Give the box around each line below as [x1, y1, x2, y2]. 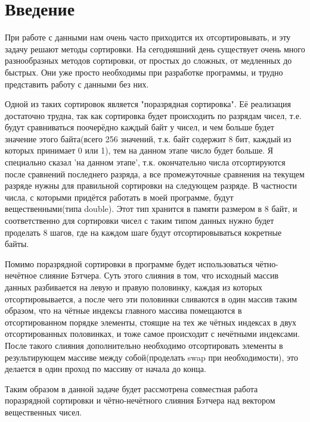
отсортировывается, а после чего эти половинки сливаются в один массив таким [5, 292, 297, 305]
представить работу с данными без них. [5, 77, 149, 90]
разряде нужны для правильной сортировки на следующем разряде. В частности [5, 179, 297, 192]
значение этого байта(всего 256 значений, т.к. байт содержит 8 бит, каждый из [5, 132, 292, 145]
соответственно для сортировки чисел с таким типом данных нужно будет [5, 214, 274, 227]
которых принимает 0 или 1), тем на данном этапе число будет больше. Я [5, 144, 274, 157]
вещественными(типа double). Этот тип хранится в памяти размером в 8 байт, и [5, 202, 297, 215]
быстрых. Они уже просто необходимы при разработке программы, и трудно [5, 65, 283, 78]
